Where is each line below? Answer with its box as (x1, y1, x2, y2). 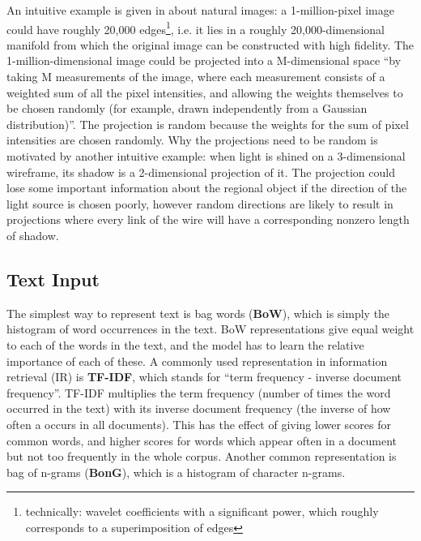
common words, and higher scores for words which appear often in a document (6, 432, 397, 449)
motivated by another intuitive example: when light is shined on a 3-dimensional (6, 148, 406, 164)
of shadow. (6, 226, 59, 243)
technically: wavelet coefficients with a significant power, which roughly (25, 503, 379, 520)
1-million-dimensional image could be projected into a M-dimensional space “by (6, 52, 402, 69)
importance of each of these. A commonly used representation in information (6, 352, 388, 369)
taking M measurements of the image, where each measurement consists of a (6, 68, 385, 85)
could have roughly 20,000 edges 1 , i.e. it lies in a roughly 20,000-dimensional (6, 18, 385, 37)
